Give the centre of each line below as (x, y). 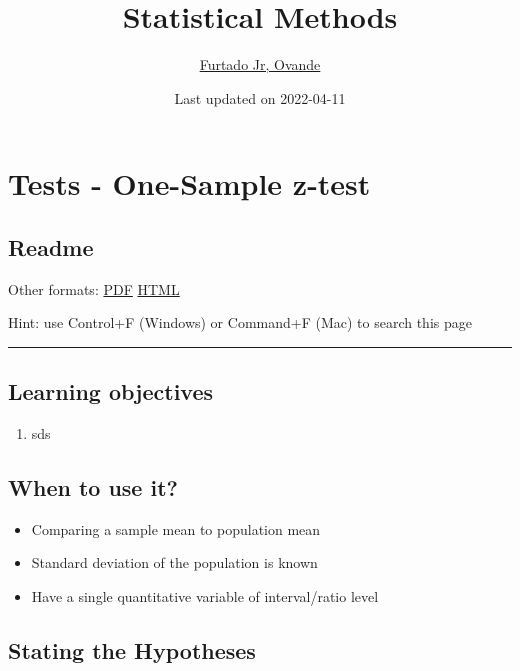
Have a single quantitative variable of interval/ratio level (205, 596)
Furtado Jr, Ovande (260, 64)
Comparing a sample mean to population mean (176, 528)
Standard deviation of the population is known (174, 562)
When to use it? (93, 487)
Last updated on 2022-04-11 (260, 97)
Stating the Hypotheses (132, 650)
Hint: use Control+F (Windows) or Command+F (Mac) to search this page (240, 322)
